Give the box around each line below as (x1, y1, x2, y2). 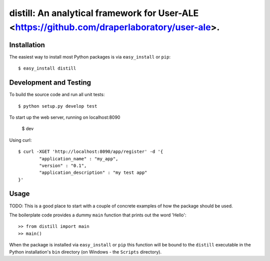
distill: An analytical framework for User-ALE (9, 8, 199, 19)
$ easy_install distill (18, 66, 76, 71)
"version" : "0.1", (39, 163, 87, 168)
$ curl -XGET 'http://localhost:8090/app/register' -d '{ (18, 149, 163, 155)
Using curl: (9, 137, 32, 143)
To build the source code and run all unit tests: (9, 92, 105, 98)
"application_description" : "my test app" (39, 170, 147, 175)
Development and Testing (9, 78, 91, 87)
